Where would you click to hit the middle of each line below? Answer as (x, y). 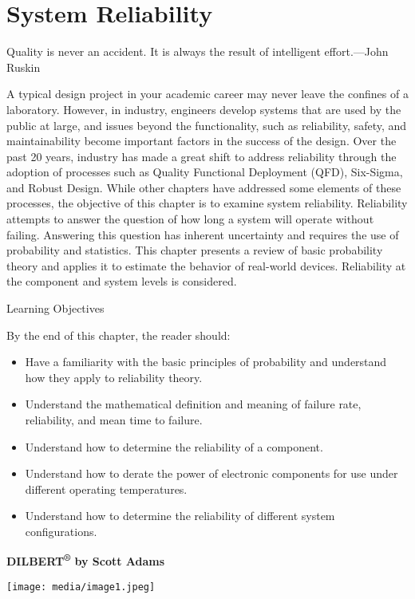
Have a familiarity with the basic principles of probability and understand (206, 362)
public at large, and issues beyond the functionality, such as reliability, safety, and (207, 125)
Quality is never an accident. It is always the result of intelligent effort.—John (198, 51)
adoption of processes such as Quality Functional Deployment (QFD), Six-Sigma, (205, 172)
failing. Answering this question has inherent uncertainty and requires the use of (203, 234)
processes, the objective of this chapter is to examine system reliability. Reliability (207, 203)
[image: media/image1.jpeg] (81, 587)
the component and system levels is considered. (122, 281)
